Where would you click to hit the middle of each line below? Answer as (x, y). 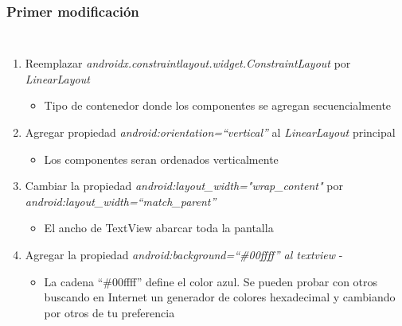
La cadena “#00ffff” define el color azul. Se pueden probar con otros (211, 281)
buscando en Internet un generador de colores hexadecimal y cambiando (220, 297)
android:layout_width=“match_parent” (121, 201)
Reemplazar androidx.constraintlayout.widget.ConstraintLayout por (188, 63)
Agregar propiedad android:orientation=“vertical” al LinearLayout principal (210, 132)
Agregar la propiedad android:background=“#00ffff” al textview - (184, 254)
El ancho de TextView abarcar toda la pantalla (159, 228)
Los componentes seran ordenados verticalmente (161, 159)
